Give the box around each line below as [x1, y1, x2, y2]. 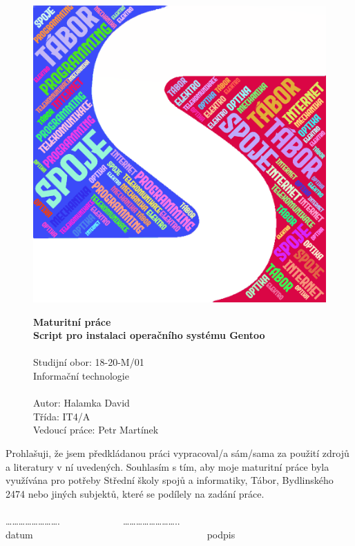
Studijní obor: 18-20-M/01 [33, 355, 144, 369]
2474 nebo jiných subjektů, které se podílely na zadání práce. [6, 486, 265, 500]
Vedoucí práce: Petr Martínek [33, 422, 159, 437]
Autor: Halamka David [33, 396, 130, 410]
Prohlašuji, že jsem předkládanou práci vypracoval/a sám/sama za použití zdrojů [6, 445, 349, 460]
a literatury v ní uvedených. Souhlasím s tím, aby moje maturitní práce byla [6, 459, 329, 474]
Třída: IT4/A [33, 409, 90, 423]
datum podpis [6, 527, 236, 541]
